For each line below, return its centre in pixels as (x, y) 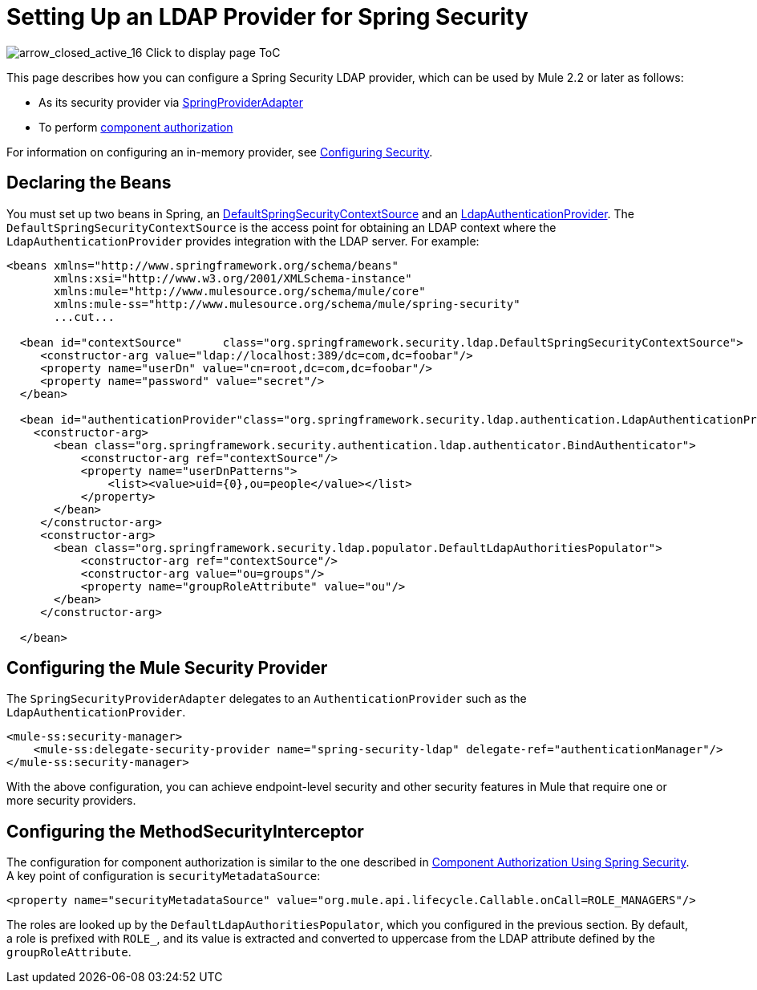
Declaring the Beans (89, 183)
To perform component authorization (136, 127)
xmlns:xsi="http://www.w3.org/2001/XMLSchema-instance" (233, 278)
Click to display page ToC (213, 52)
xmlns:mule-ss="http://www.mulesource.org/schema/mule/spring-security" (287, 304)
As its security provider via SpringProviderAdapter (171, 102)
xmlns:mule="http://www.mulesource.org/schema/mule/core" (240, 291)
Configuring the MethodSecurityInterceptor (185, 831)
